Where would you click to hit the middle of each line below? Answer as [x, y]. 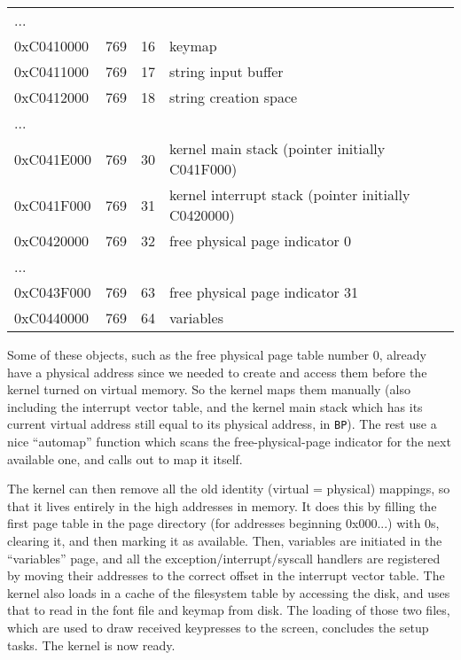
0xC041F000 [53, 205]
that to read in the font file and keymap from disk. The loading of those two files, [229, 610]
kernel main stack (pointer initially [277, 148]
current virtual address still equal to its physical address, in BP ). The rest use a [222, 424]
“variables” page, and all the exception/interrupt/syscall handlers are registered [224, 558]
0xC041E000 [53, 159]
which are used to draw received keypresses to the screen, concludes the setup [218, 627]
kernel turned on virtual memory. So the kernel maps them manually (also [209, 389]
